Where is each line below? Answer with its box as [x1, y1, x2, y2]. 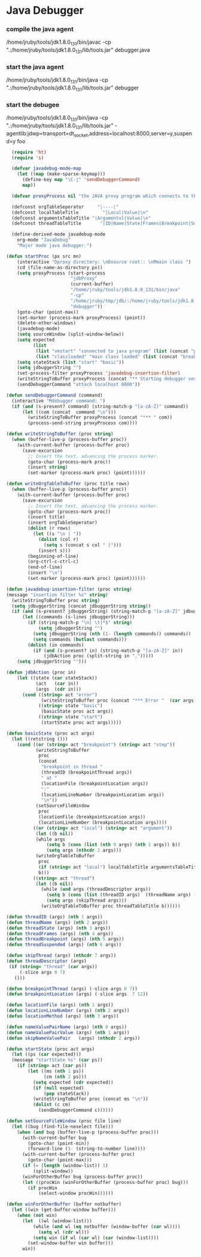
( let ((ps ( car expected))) [11, 1051, 82, 1057]
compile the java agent [6, 25, 74, 34]
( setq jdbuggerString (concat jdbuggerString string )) [11, 603, 151, 609]
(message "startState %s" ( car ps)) [11, 1057, 103, 1063]
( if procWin [28, 1185, 58, 1191]
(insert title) [28, 514, 66, 520]
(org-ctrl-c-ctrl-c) [28, 558, 79, 565]
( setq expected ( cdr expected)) [32, 1079, 114, 1085]
